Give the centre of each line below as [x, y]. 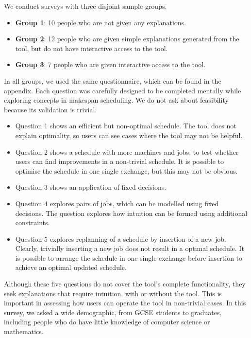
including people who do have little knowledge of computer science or [107, 322]
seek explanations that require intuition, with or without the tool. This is [113, 293]
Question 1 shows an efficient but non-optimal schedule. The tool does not [126, 126]
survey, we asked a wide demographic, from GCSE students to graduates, [113, 312]
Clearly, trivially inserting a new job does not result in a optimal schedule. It [130, 248]
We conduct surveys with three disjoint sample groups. [85, 6]
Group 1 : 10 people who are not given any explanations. [101, 22]
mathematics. [24, 331]
